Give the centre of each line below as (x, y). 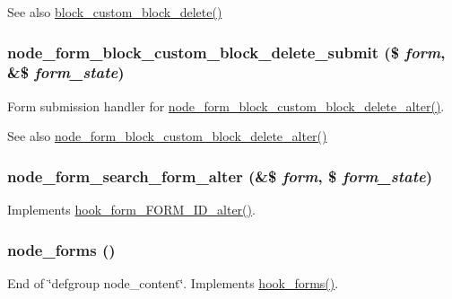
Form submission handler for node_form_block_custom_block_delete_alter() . (226, 106)
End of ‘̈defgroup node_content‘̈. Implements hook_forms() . (173, 282)
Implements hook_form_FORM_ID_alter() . (131, 210)
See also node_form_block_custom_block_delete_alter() (167, 136)
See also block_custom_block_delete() (115, 12)
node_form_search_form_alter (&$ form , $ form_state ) (220, 176)
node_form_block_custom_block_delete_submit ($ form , (226, 52)
